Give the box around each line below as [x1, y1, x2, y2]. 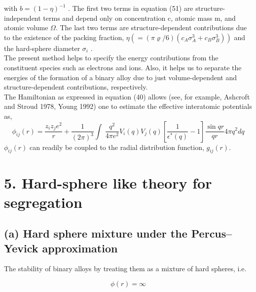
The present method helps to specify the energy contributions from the [4, 52, 219, 63]
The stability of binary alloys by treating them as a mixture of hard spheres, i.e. [4, 263, 247, 274]
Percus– [191, 226, 232, 241]
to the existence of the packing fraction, [4, 32, 124, 42]
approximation [42, 240, 118, 255]
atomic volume [4, 22, 48, 33]
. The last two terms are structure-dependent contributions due [55, 22, 247, 33]
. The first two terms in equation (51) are [68, 3, 193, 13]
